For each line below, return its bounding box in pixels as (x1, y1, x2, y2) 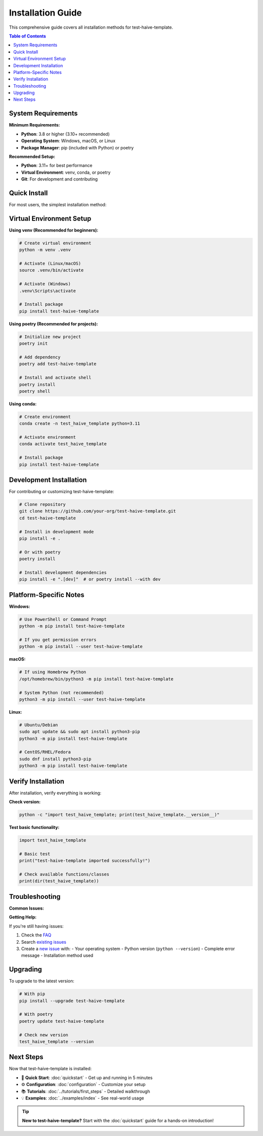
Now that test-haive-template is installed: (9, 1066, 92, 1072)
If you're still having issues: (9, 923, 64, 929)
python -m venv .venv (19, 247, 71, 253)
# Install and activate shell (19, 375, 92, 381)
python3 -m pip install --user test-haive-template (19, 696, 146, 702)
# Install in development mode (19, 529, 94, 534)
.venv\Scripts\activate (19, 288, 76, 293)
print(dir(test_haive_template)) (19, 879, 99, 884)
